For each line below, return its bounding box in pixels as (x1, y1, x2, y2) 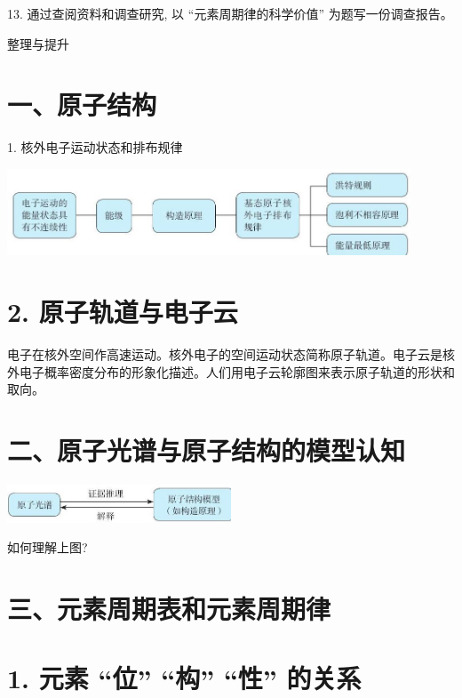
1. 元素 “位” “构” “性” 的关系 (7, 660, 362, 696)
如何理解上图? (7, 538, 88, 557)
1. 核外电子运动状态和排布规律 (7, 138, 183, 156)
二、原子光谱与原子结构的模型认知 (7, 431, 406, 468)
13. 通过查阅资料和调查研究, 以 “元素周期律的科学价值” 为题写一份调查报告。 (7, 4, 453, 22)
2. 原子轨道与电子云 (7, 293, 238, 330)
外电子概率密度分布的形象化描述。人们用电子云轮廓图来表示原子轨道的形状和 (7, 362, 455, 381)
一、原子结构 (7, 86, 157, 123)
